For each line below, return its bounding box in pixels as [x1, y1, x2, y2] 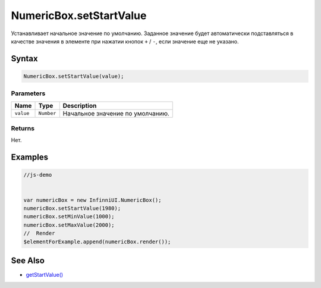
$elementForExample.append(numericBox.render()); [23, 238, 171, 245]
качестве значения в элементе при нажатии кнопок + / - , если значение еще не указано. [11, 37, 239, 45]
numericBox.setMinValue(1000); [23, 213, 115, 220]
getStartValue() [26, 271, 64, 278]
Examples [11, 152, 49, 162]
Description [62, 101, 97, 109]
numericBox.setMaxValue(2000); [23, 221, 115, 228]
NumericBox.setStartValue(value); [23, 73, 124, 80]
